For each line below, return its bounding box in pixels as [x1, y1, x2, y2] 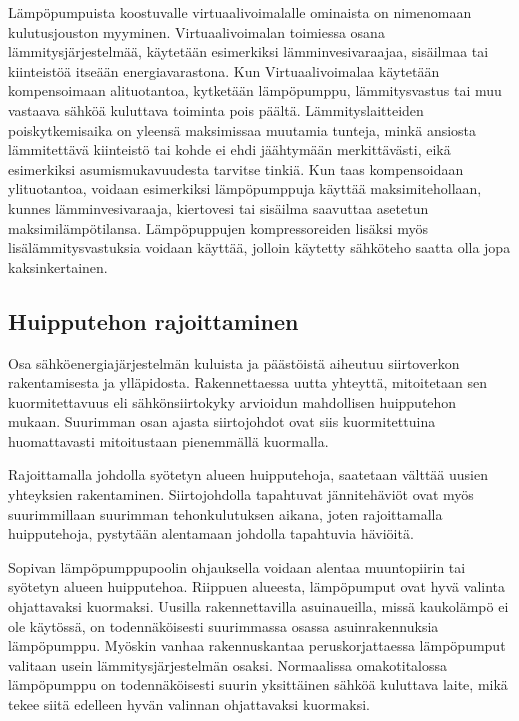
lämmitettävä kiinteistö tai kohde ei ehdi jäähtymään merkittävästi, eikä [8, 139, 451, 160]
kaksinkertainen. [8, 256, 108, 277]
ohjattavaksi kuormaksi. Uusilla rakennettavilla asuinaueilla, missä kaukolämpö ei [8, 596, 509, 617]
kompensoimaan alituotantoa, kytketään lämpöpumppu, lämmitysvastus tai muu [8, 80, 502, 101]
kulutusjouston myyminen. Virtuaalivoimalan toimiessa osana [8, 21, 385, 42]
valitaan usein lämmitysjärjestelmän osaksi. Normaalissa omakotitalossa [8, 654, 448, 675]
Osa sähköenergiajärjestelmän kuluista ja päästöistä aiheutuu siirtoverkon [8, 352, 460, 373]
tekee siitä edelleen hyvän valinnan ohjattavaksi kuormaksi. [8, 694, 370, 715]
